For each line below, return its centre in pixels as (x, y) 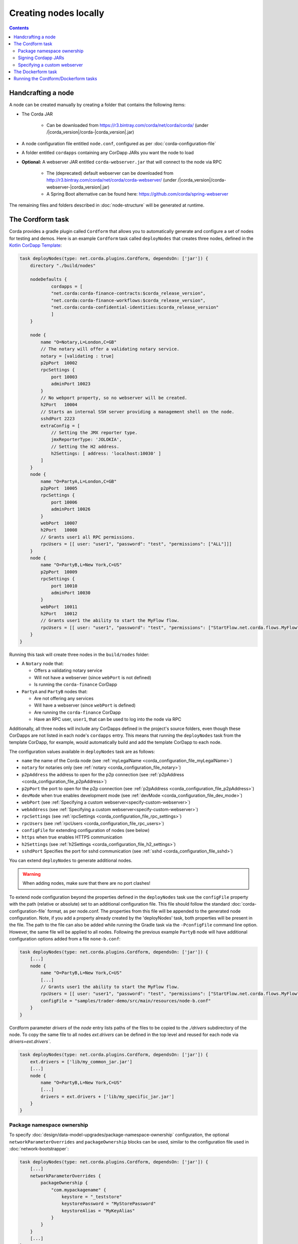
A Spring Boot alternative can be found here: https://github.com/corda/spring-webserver (137, 194)
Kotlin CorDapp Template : (36, 245)
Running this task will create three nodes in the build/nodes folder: (79, 654)
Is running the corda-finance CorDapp (76, 685)
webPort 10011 (59, 607)
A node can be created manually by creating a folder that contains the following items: (97, 105)
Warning (32, 874)
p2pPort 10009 (59, 572)
